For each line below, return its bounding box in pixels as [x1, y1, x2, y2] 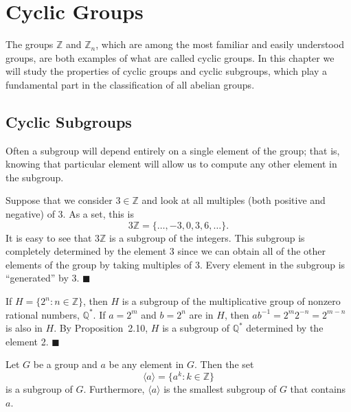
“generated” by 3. [5, 271, 80, 285]
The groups [5, 37, 54, 51]
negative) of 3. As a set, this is [5, 207, 134, 221]
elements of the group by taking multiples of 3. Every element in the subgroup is [5, 257, 346, 271]
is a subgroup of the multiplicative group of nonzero [122, 294, 341, 308]
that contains [290, 382, 346, 396]
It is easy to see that [5, 230, 92, 244]
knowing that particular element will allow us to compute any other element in [5, 157, 337, 171]
